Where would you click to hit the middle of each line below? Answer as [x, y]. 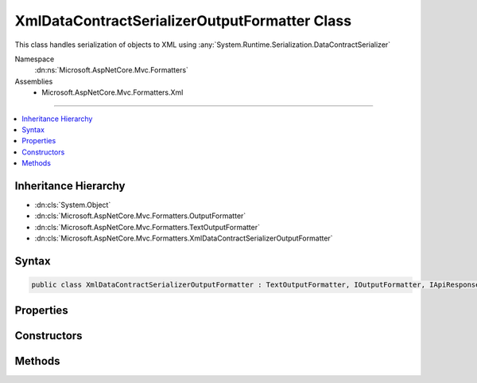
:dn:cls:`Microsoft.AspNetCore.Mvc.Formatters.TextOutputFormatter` [147, 227]
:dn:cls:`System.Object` [73, 205]
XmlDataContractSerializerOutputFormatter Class [183, 21]
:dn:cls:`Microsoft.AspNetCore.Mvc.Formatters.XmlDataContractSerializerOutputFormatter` [184, 238]
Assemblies [34, 81]
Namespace [35, 59]
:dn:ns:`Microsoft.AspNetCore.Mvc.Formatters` [111, 70]
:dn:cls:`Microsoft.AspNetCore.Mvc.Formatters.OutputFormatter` [140, 216]
